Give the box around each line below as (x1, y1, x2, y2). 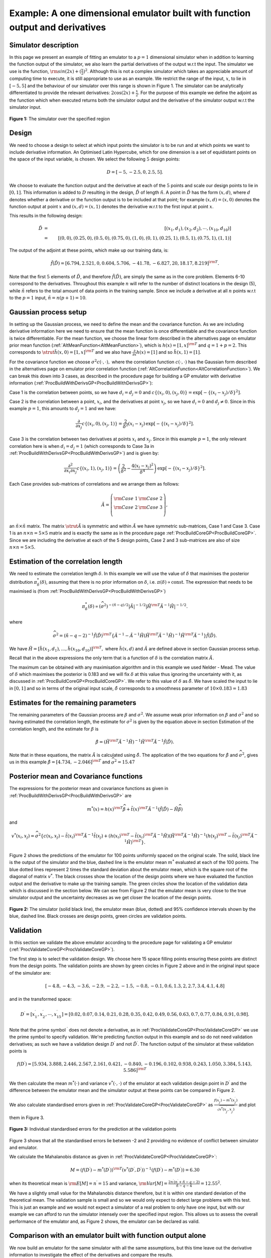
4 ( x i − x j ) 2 (131, 462, 154, 470)
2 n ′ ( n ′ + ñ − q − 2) (168, 1178, 200, 1185)
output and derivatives (9, 22, 106, 33)
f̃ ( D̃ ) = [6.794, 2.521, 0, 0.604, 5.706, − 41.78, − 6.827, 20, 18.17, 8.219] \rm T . (50, 260, 219, 266)
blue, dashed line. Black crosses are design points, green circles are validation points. (9, 913, 187, 919)
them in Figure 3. (9, 1115, 45, 1121)
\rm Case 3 (139, 505, 163, 510)
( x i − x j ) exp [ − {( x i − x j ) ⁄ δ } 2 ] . (128, 420, 194, 428)
